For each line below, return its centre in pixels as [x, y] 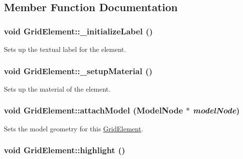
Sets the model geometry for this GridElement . [74, 128]
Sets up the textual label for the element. [65, 49]
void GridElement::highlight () [65, 150]
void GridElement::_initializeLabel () [78, 31]
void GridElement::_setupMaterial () [78, 71]
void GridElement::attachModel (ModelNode [93, 110]
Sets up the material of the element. [57, 88]
